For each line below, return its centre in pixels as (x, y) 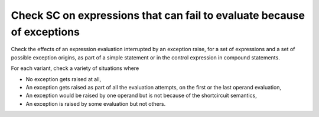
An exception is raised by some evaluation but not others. (96, 103)
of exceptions (45, 32)
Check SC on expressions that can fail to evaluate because (158, 15)
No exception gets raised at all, (64, 79)
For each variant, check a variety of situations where (75, 68)
